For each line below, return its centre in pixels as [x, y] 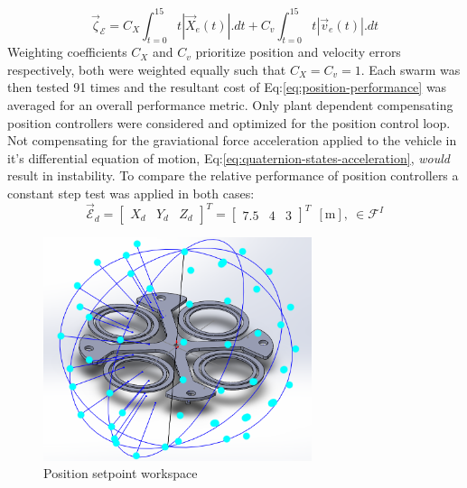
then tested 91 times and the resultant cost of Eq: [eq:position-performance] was [227, 87]
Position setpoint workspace [121, 473]
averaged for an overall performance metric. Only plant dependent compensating [230, 105]
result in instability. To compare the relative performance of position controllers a [233, 175]
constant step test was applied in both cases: [131, 193]
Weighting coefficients [67, 52]
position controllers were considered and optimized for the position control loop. [229, 122]
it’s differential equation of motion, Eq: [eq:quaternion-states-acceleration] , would [229, 157]
